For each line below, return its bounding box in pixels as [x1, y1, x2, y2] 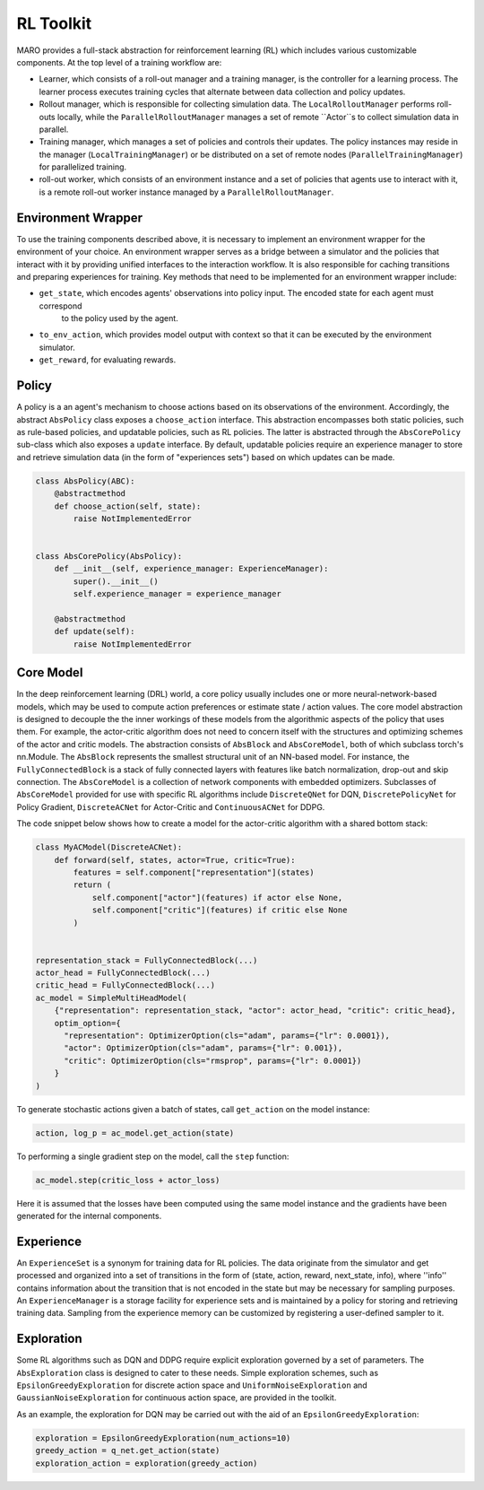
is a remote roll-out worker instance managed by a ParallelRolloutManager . [39, 187, 334, 197]
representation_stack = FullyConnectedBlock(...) [35, 955, 258, 965]
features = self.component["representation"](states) [73, 867, 315, 877]
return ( [73, 880, 112, 890]
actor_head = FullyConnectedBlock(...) [35, 968, 211, 978]
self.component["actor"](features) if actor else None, [91, 893, 343, 902]
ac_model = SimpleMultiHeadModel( [35, 992, 187, 1003]
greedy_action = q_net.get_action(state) [35, 1445, 220, 1456]
